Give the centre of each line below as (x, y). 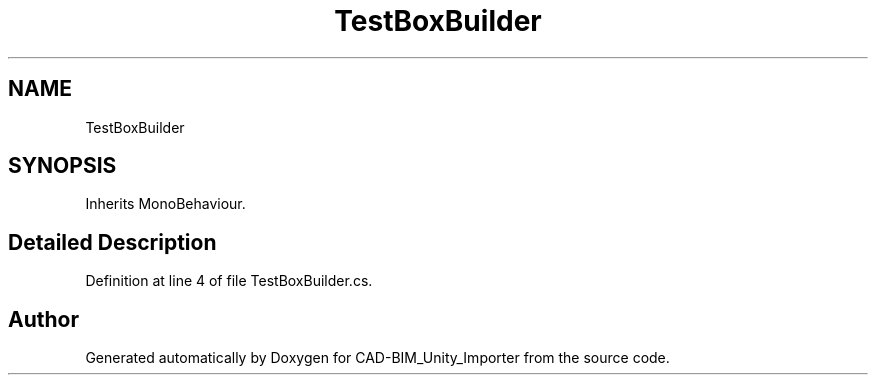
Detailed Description (112, 242)
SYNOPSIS (62, 166)
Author (43, 319)
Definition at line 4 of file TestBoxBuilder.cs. (229, 281)
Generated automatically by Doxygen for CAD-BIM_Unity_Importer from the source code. (377, 358)
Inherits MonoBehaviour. (165, 204)
